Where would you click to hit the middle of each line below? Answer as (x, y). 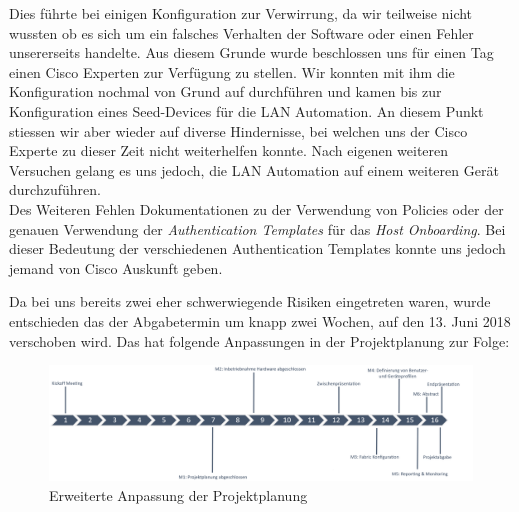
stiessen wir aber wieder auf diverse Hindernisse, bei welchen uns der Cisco (238, 130)
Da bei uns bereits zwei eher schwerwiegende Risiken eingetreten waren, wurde (250, 301)
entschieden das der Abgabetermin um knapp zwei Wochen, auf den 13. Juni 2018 (260, 320)
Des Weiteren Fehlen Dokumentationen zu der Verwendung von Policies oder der (256, 208)
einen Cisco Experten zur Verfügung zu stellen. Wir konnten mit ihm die (232, 71)
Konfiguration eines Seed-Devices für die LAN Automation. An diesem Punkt (246, 110)
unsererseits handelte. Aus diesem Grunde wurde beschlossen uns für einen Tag (251, 52)
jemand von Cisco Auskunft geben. (116, 267)
